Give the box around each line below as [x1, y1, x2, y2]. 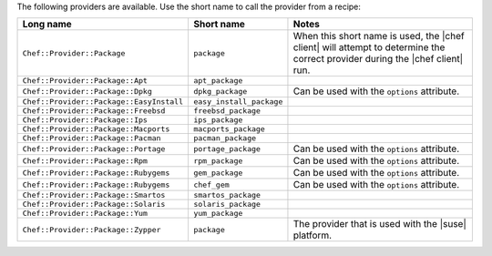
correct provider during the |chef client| [292, 53, 464, 66]
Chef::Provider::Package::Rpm [22, 156, 148, 166]
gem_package [192, 168, 243, 178]
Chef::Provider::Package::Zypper [22, 224, 161, 234]
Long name [22, 18, 72, 31]
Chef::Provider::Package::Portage [22, 144, 166, 154]
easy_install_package [192, 97, 283, 107]
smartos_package [192, 190, 261, 200]
